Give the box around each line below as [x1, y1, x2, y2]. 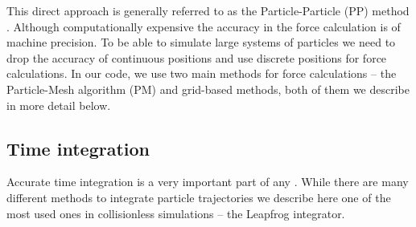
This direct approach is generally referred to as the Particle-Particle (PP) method [6, 2, 410, 18]
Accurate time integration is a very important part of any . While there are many [6, 173, 409, 190]
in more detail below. [6, 96, 111, 113]
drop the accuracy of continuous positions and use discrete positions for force [6, 49, 387, 66]
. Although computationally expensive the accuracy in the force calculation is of [6, 18, 401, 34]
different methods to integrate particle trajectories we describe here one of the [6, 188, 391, 205]
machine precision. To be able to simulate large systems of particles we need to [6, 34, 396, 51]
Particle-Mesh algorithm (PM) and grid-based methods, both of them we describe [6, 80, 410, 97]
